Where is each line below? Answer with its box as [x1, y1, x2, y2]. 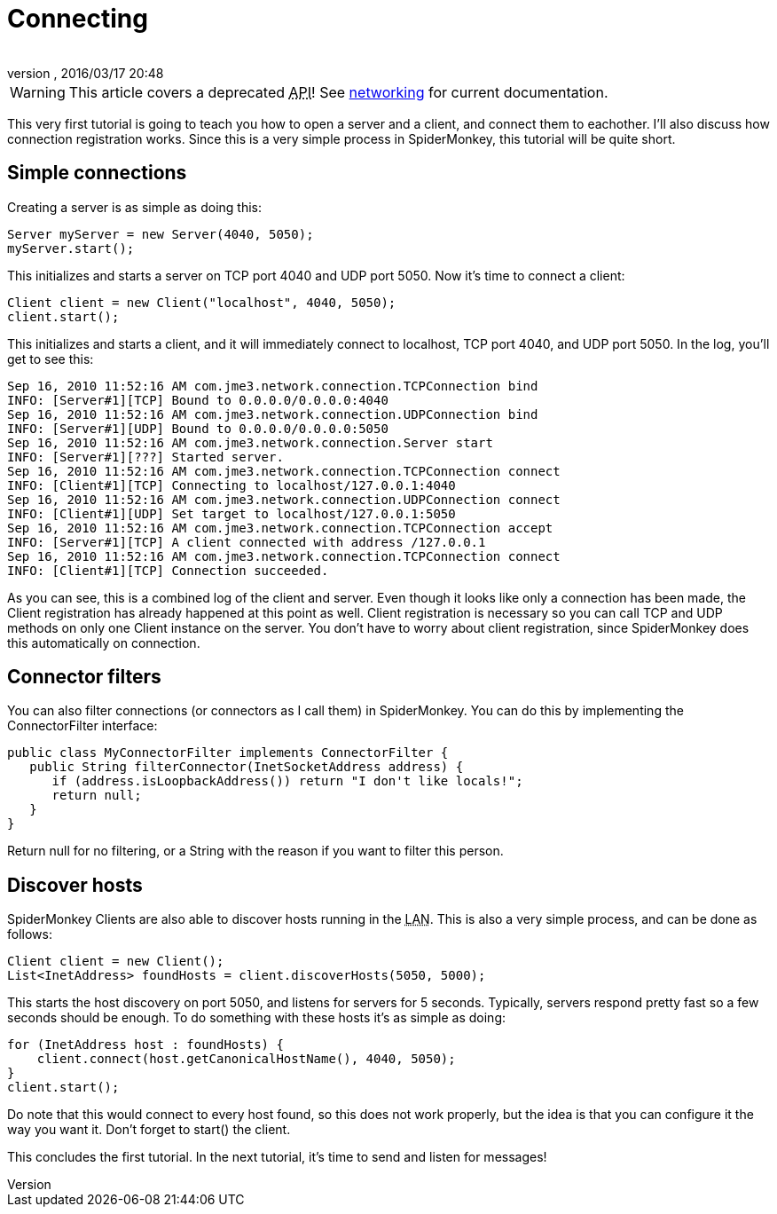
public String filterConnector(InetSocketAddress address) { [29, 760, 464, 775]
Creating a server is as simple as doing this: [7, 199, 263, 215]
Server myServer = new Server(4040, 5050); [7, 226, 314, 241]
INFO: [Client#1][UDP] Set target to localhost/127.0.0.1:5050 [7, 506, 456, 521]
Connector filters [7, 666, 161, 689]
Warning [10, 83, 66, 101]
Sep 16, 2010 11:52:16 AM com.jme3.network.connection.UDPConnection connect [7, 492, 561, 507]
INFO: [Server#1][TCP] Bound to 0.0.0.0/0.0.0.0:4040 [7, 392, 388, 407]
